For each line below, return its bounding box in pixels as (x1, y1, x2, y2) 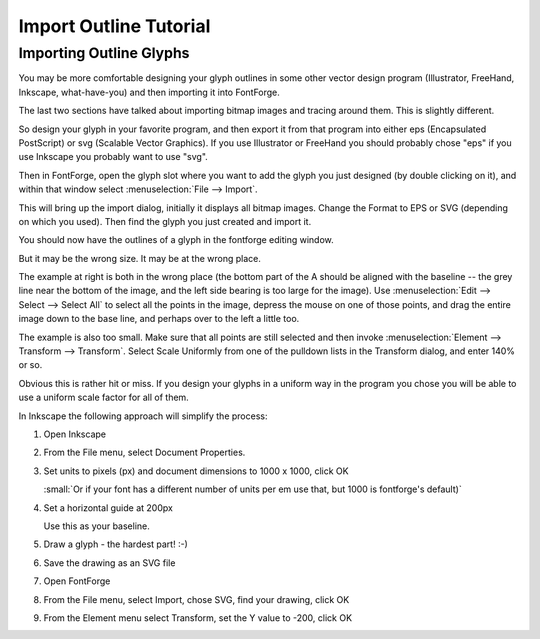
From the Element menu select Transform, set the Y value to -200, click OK (43, 611, 353, 624)
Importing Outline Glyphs (18, 44, 190, 62)
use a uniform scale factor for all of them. (18, 391, 189, 404)
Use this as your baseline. (43, 520, 150, 532)
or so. (18, 359, 43, 371)
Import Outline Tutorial (18, 15, 211, 37)
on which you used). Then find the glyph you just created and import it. (18, 215, 312, 227)
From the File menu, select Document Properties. (43, 446, 246, 459)
